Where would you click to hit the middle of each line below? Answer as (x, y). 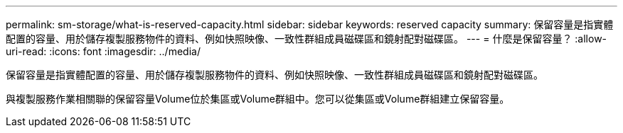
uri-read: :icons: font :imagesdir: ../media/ (103, 51)
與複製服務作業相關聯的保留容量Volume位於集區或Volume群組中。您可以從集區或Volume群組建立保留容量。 (258, 99)
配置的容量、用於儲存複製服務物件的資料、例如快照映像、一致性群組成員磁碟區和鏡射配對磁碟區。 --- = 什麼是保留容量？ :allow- (307, 39)
